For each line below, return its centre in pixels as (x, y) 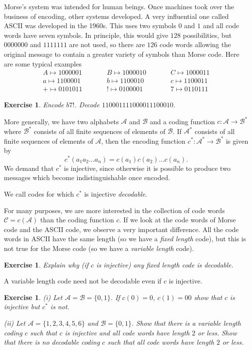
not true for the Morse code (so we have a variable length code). (99, 248)
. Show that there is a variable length (186, 323)
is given (237, 141)
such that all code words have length (161, 342)
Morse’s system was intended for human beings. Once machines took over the (119, 6)
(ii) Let (15, 323)
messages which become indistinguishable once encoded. (87, 177)
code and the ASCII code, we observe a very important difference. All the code (121, 229)
